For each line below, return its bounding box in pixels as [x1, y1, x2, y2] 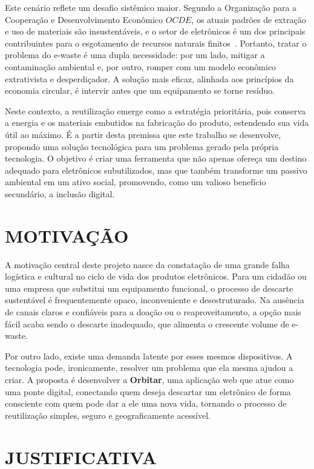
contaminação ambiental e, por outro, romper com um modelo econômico [5, 60, 276, 73]
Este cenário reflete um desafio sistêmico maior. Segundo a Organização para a [5, 1, 297, 13]
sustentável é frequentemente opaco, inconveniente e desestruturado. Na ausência [5, 294, 304, 306]
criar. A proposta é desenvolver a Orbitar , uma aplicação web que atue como [5, 373, 294, 385]
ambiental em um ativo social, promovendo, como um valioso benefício [5, 175, 266, 188]
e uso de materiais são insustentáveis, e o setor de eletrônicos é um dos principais [5, 25, 306, 38]
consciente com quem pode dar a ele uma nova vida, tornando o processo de [5, 397, 287, 410]
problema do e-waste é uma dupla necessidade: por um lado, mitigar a [5, 48, 265, 61]
